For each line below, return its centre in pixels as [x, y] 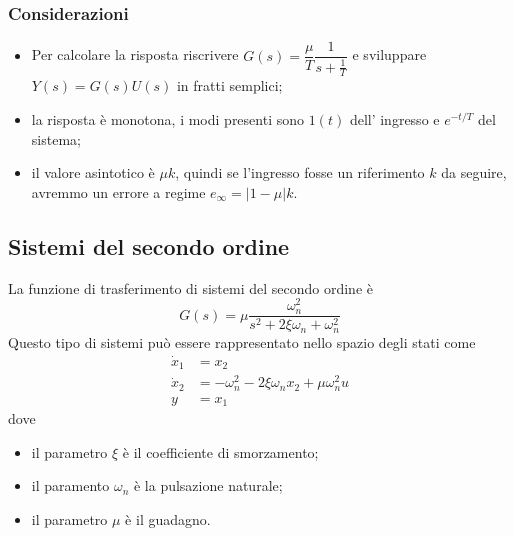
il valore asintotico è [93, 172]
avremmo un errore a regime [118, 191]
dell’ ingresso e [394, 119]
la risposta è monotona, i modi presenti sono [168, 119]
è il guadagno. [168, 518]
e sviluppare [389, 54]
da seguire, [474, 172]
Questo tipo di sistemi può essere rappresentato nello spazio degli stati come [242, 341]
